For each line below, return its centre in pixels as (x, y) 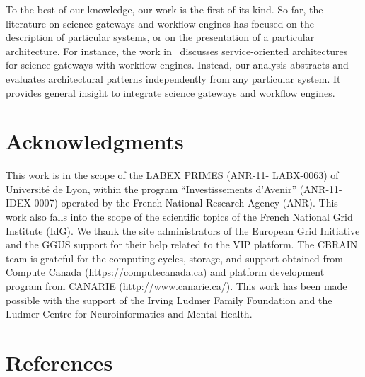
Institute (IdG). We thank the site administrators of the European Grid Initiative (183, 230)
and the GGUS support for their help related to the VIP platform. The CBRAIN (182, 244)
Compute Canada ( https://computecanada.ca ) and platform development (165, 272)
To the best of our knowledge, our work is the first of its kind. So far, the (164, 9)
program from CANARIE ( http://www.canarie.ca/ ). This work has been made (176, 286)
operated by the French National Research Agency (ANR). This (199, 203)
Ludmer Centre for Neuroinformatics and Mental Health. (129, 314)
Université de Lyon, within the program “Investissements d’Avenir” (151, 188)
